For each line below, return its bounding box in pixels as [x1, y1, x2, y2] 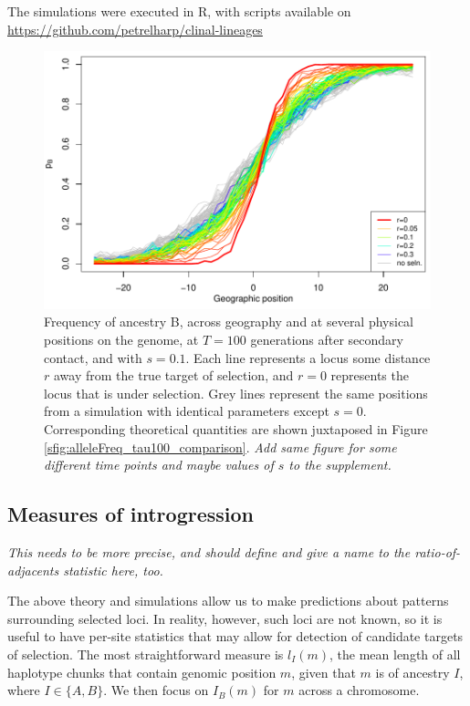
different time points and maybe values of [44, 455, 274, 474]
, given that [291, 662, 356, 681]
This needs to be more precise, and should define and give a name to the [7, 542, 411, 561]
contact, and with [44, 348, 142, 367]
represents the [330, 366, 409, 385]
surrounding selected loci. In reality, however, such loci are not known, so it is [7, 608, 443, 628]
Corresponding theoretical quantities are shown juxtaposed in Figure [44, 420, 428, 438]
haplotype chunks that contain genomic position [7, 662, 277, 681]
